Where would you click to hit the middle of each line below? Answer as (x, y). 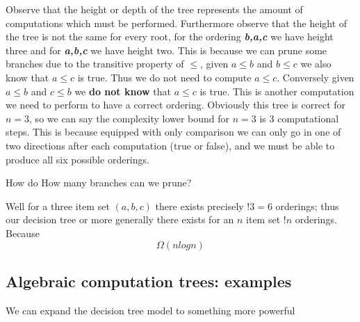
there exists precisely (199, 206)
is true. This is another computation (277, 91)
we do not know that (123, 91)
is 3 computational (299, 118)
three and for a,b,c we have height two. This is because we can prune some (166, 50)
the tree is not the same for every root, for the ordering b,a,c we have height (170, 37)
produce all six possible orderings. (77, 159)
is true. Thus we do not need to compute (164, 77)
